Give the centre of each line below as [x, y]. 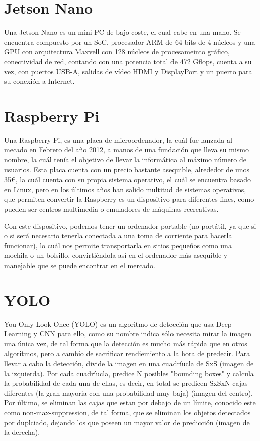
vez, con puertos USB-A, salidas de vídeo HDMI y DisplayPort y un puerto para [128, 71]
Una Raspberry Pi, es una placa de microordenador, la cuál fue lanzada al [118, 140]
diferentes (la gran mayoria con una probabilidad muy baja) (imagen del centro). [128, 392]
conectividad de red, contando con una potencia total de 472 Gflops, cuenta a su [128, 61]
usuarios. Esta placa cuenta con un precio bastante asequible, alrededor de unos [127, 169]
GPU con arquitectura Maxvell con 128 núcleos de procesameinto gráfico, [117, 52]
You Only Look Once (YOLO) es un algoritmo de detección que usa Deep [118, 324]
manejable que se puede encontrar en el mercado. [80, 265]
